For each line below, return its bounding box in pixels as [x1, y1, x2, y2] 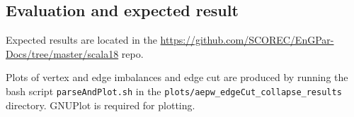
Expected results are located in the [6, 32, 157, 47]
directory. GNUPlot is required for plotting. [6, 97, 195, 112]
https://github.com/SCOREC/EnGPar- [160, 32, 334, 47]
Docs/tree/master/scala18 [6, 46, 119, 61]
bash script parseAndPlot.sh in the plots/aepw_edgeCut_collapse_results [6, 83, 342, 98]
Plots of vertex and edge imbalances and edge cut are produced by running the [6, 70, 348, 85]
